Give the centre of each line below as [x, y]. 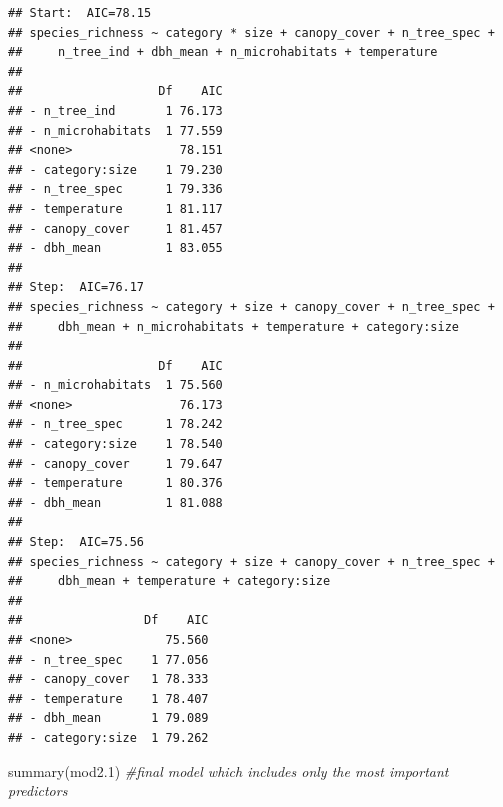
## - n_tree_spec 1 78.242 [115, 424]
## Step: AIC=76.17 [76, 287]
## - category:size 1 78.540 [115, 444]
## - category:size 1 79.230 [115, 169]
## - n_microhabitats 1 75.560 [115, 385]
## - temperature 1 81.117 [115, 208]
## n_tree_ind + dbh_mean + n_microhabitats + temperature [223, 52]
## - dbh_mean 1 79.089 [108, 718]
